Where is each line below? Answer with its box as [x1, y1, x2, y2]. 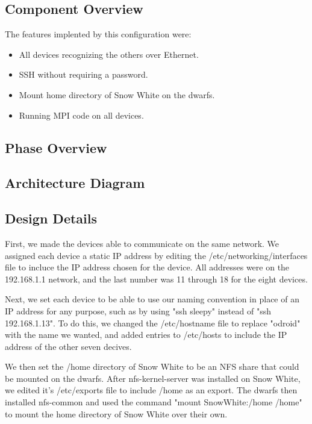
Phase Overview [5, 138, 107, 157]
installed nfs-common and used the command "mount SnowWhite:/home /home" [5, 396, 302, 408]
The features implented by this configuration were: [5, 28, 192, 40]
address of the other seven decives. [5, 340, 132, 352]
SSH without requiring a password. [19, 68, 148, 81]
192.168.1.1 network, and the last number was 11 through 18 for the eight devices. [5, 272, 308, 285]
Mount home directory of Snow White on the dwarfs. [19, 88, 215, 101]
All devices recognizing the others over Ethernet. [19, 48, 199, 60]
